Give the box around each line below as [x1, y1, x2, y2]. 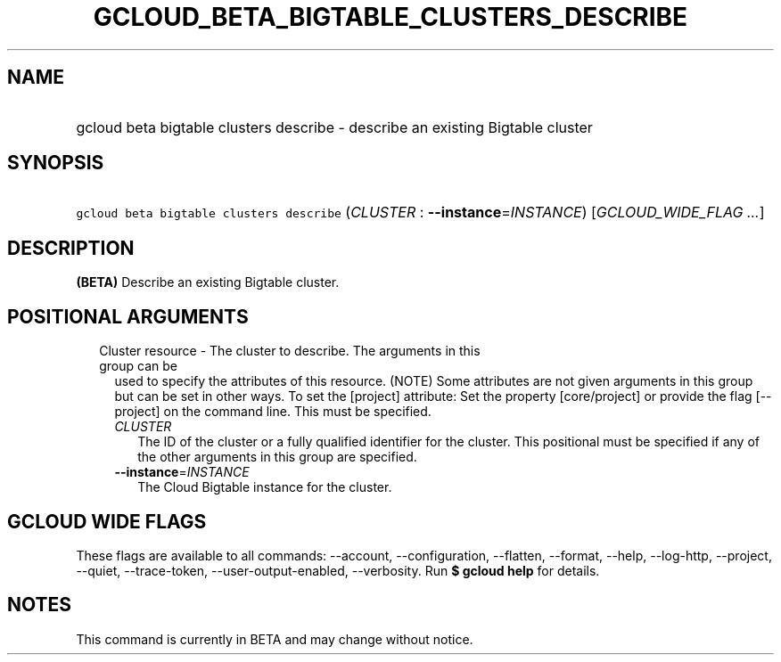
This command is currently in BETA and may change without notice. [76, 631, 473, 647]
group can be [99, 358, 177, 374]
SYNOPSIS [7, 151, 104, 175]
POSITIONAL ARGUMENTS [7, 305, 249, 328]
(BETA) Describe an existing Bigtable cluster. [76, 274, 340, 290]
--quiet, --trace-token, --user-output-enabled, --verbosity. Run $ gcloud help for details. [76, 562, 600, 578]
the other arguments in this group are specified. [137, 449, 417, 465]
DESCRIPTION [7, 236, 135, 259]
